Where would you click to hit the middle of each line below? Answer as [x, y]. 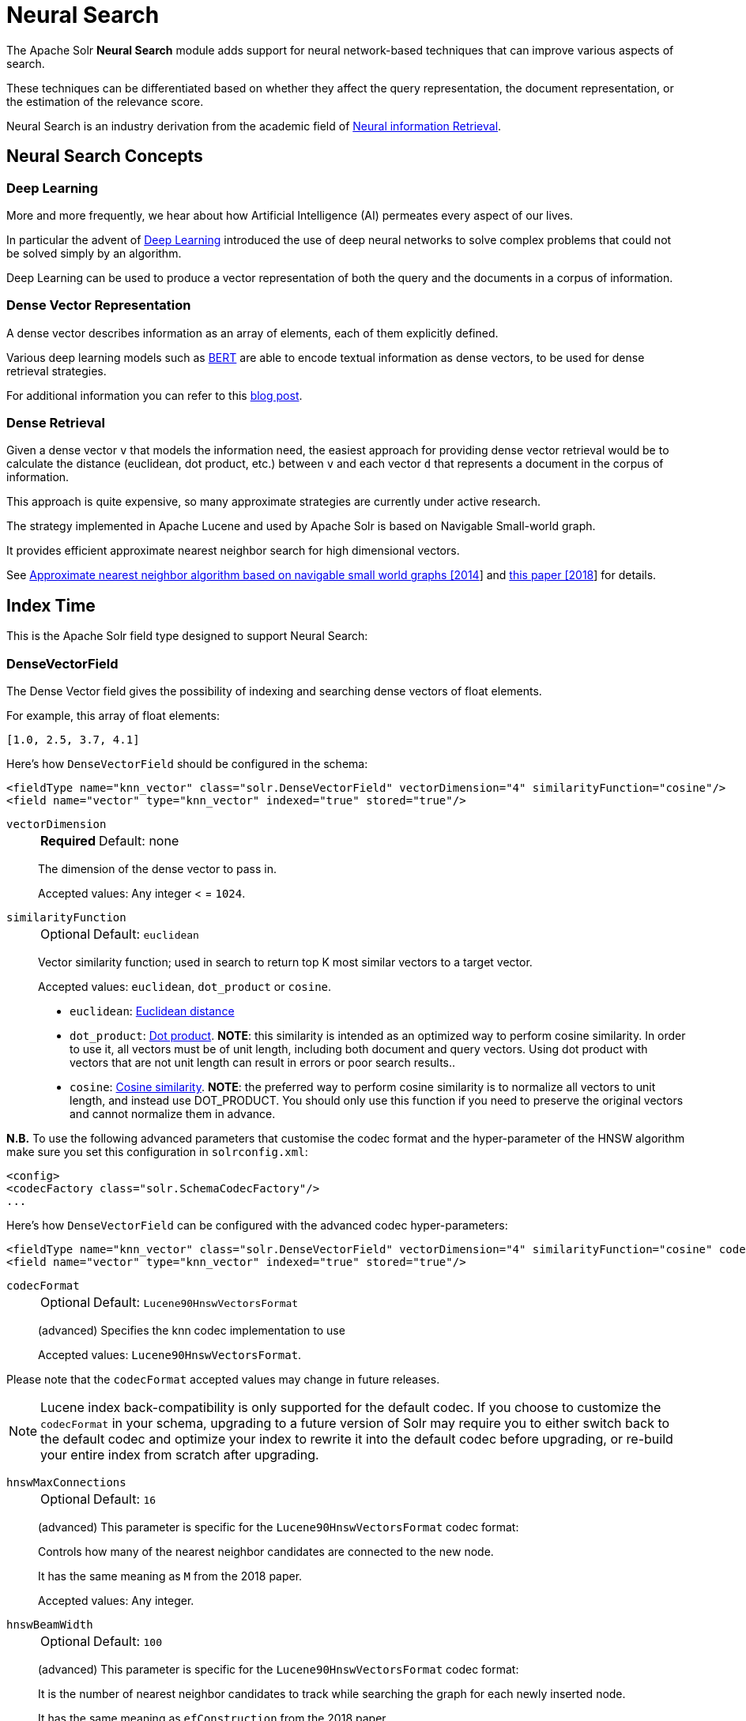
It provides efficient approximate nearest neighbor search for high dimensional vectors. [233, 551]
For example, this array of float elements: [113, 716]
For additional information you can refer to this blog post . [154, 395]
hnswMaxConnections [66, 1483]
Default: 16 [125, 1499]
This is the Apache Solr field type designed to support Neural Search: [187, 636]
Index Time [51, 605]
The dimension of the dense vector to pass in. [157, 869]
